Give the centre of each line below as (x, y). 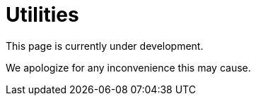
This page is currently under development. (105, 46)
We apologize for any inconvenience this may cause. (128, 67)
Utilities (42, 15)
